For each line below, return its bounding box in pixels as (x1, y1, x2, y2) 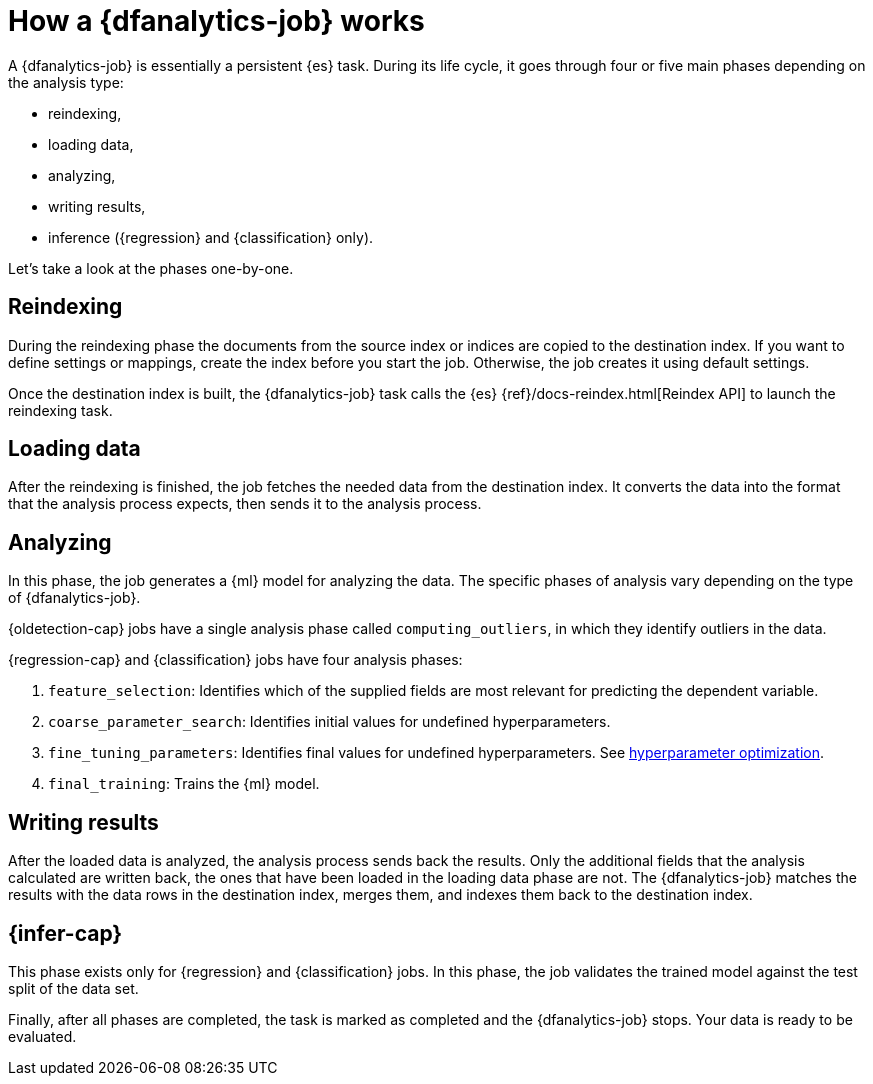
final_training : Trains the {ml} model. (48, 775, 320, 793)
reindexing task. (8, 401, 113, 419)
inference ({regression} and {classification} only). (48, 228, 374, 246)
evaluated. (8, 1027, 77, 1045)
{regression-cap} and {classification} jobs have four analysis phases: (8, 651, 463, 669)
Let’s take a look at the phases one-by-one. (8, 259, 294, 277)
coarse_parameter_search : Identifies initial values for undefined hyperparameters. (48, 713, 611, 731)
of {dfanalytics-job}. (8, 589, 141, 607)
